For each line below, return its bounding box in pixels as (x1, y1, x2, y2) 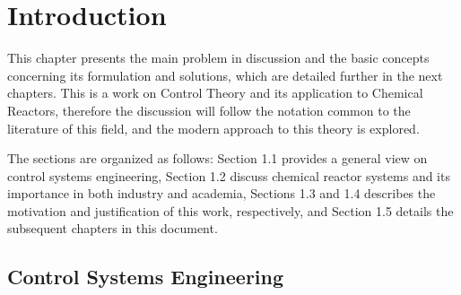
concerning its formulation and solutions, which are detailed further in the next (7, 65, 443, 84)
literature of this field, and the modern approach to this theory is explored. (7, 118, 420, 137)
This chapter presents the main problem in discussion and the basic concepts (7, 48, 430, 67)
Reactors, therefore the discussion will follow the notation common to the (7, 100, 411, 119)
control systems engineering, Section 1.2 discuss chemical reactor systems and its (7, 166, 450, 185)
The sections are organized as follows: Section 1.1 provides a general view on (7, 149, 428, 168)
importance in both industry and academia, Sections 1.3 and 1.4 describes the (7, 184, 436, 203)
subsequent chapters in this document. (7, 219, 218, 238)
